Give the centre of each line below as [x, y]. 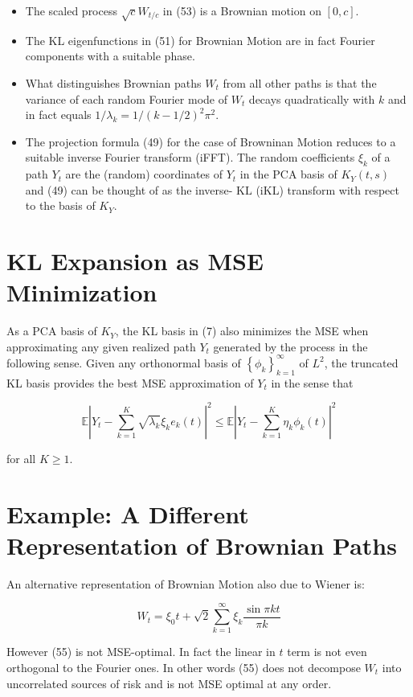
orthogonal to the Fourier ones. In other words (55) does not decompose [184, 668]
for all [21, 458]
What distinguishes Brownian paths [113, 82]
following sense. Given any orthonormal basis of [124, 362]
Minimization [82, 292]
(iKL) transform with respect [327, 189]
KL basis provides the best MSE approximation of [130, 382]
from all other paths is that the [300, 82]
